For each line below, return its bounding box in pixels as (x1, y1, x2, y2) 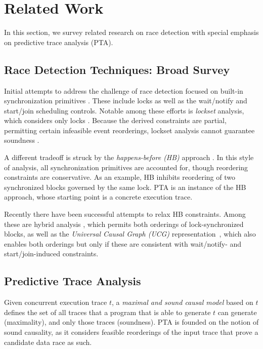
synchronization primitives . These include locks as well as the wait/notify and (4, 95, 247, 106)
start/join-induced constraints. (4, 248, 99, 259)
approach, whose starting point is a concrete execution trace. (4, 191, 193, 202)
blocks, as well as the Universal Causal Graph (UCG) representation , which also (4, 228, 256, 239)
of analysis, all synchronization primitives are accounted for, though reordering (4, 162, 248, 172)
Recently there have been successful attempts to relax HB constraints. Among (4, 209, 246, 219)
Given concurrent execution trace (4, 297, 107, 307)
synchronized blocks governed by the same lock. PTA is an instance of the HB (4, 181, 246, 192)
